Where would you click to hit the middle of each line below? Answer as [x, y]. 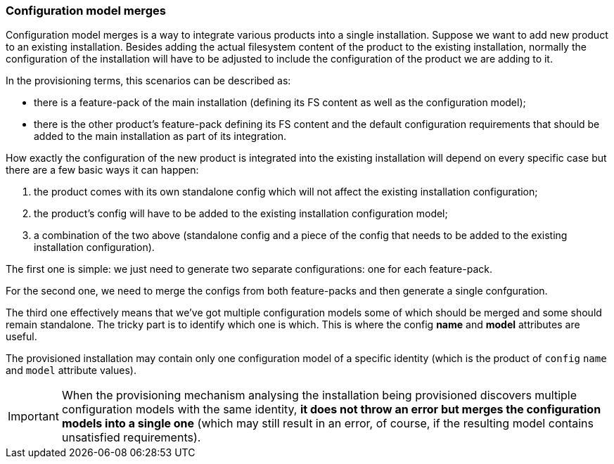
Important [33, 417]
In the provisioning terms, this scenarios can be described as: [148, 81]
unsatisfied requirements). [131, 438]
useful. [21, 337]
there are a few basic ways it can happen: [102, 170]
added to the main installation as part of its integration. [160, 136]
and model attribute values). [71, 370]
